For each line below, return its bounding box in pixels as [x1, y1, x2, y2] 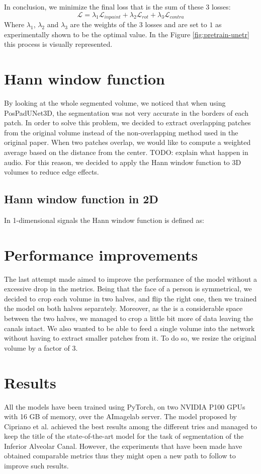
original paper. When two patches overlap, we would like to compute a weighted [4, 137, 251, 147]
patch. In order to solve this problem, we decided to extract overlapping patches [4, 117, 251, 128]
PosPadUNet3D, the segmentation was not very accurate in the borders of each [4, 107, 248, 118]
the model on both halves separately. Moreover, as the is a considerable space [4, 303, 243, 313]
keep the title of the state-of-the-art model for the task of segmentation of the [4, 431, 244, 441]
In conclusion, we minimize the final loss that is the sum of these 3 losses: [4, 2, 231, 12]
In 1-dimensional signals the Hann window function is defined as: [4, 214, 204, 225]
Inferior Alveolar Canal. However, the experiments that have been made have [4, 440, 242, 451]
